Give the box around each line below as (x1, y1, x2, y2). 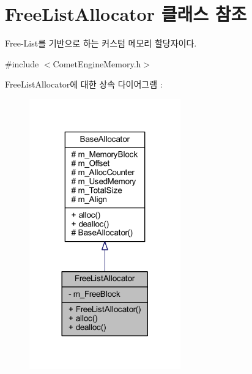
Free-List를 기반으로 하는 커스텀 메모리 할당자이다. (5, 37, 197, 50)
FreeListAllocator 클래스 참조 (5, 1, 247, 26)
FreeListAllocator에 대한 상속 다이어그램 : (5, 78, 163, 91)
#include (5, 57, 39, 70)
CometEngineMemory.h (53, 57, 141, 70)
